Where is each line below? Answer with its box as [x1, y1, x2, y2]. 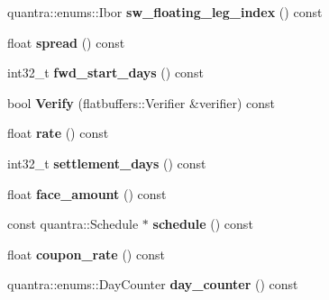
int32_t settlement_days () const [7, 153, 206, 172]
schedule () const [152, 214, 253, 233]
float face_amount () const [7, 184, 167, 203]
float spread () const [7, 32, 125, 51]
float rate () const [7, 123, 109, 142]
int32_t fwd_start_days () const [7, 63, 204, 82]
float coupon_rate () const [7, 244, 165, 263]
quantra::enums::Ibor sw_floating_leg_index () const [7, 3, 323, 21]
